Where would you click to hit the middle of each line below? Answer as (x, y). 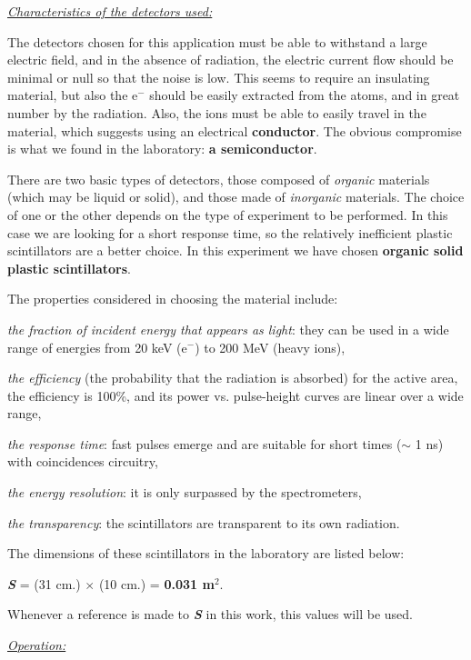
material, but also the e (73, 95)
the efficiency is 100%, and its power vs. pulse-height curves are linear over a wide (235, 395)
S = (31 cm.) (44, 583)
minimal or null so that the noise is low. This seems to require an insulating (219, 77)
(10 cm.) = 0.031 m (156, 583)
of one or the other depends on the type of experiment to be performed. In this (228, 214)
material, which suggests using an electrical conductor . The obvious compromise (235, 130)
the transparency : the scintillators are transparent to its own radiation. (204, 522)
